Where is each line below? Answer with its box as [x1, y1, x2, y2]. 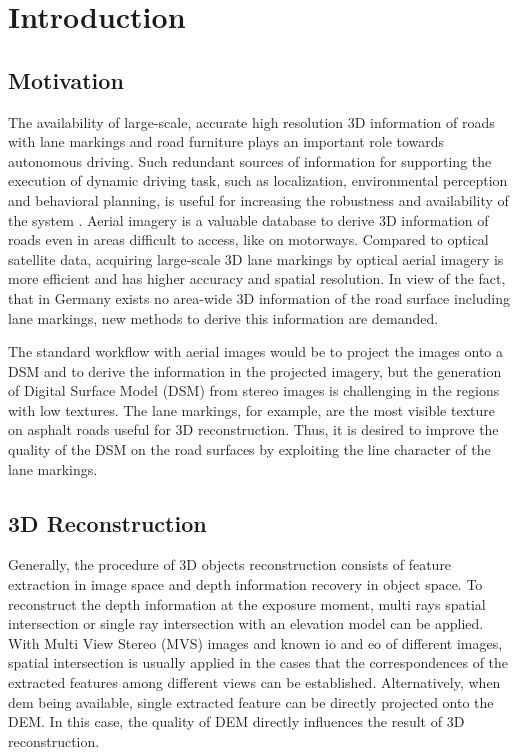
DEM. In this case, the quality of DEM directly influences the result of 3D [8, 711, 465, 732]
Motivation [8, 64, 124, 95]
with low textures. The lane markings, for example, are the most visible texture [8, 399, 495, 420]
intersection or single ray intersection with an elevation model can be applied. [8, 613, 484, 634]
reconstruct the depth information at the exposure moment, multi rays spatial [8, 593, 486, 614]
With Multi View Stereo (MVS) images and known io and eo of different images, [8, 632, 503, 653]
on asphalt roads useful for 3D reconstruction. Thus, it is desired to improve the [8, 419, 499, 440]
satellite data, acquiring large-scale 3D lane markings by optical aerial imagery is [8, 248, 504, 269]
